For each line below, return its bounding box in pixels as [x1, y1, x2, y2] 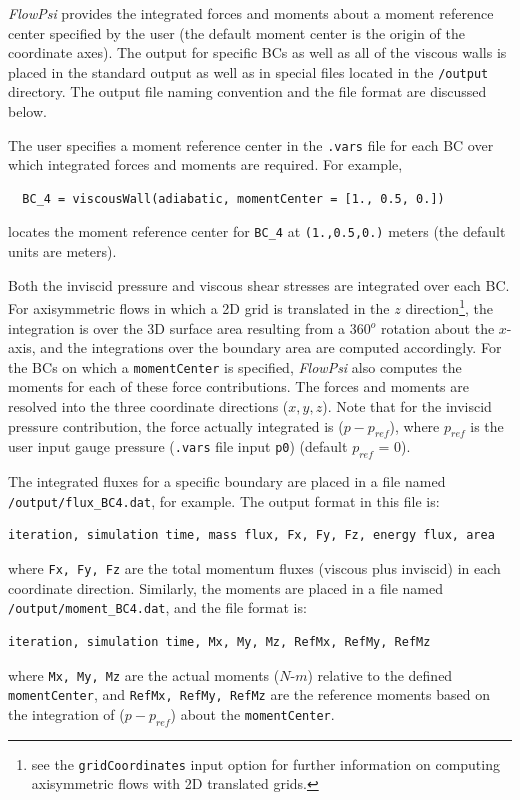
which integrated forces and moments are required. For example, [8, 154, 403, 175]
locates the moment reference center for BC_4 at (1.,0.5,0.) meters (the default [8, 221, 506, 242]
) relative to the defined [307, 664, 453, 685]
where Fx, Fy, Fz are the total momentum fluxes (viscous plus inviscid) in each [8, 558, 501, 579]
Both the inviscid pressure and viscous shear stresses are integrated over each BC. [8, 274, 510, 295]
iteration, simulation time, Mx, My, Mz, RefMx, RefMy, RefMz [8, 634, 431, 649]
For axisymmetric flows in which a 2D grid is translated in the [8, 297, 390, 318]
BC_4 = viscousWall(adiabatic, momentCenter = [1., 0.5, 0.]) [22, 191, 445, 206]
